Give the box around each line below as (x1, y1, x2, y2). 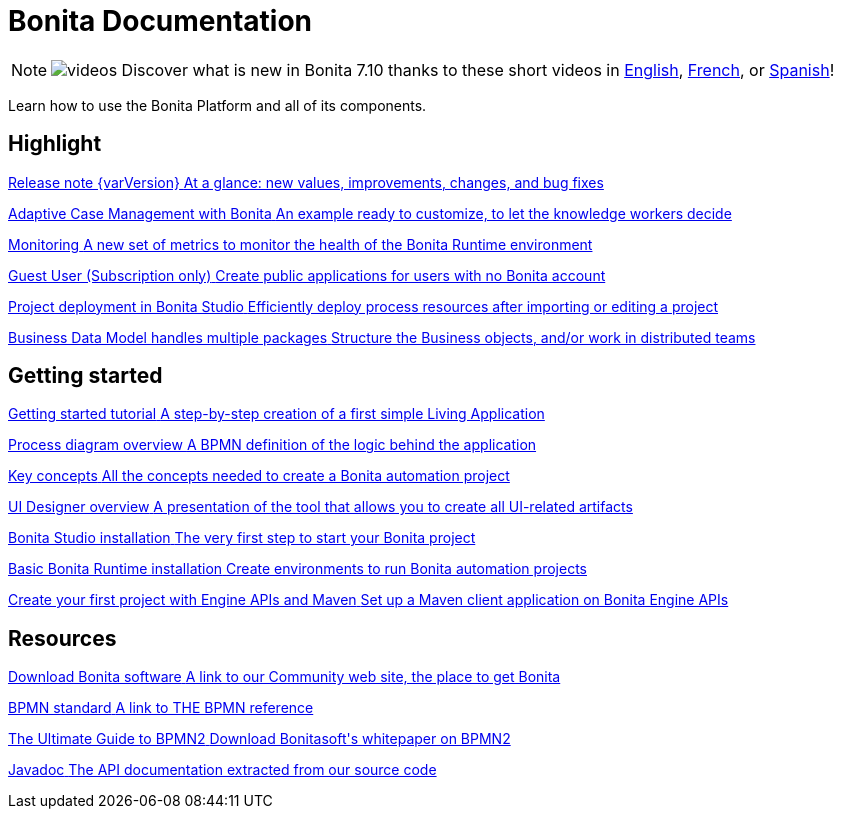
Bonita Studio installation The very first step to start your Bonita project (8, 529, 476, 547)
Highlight (8, 131, 102, 157)
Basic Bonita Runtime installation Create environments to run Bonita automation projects (8, 560, 587, 578)
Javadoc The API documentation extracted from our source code (8, 761, 437, 779)
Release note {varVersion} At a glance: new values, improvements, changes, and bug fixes (8, 173, 604, 191)
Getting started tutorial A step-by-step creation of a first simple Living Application (8, 405, 545, 423)
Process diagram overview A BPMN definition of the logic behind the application (8, 436, 537, 454)
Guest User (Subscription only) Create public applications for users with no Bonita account (8, 266, 606, 284)
